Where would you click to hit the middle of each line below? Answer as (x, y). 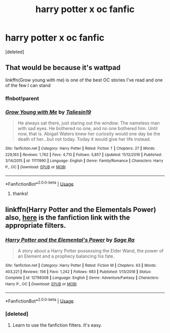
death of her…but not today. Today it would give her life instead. (84, 139)
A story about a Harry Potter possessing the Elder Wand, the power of (91, 251)
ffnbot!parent (22, 98)
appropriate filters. (36, 225)
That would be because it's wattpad (63, 68)
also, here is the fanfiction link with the (68, 217)
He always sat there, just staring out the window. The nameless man (89, 123)
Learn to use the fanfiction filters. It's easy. (57, 325)
